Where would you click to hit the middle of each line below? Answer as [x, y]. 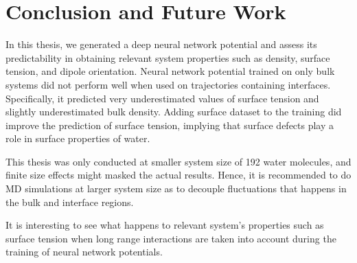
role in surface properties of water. [78, 138]
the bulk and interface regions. [70, 202]
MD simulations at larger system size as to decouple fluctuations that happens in [176, 188]
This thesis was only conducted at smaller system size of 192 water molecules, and [178, 161]
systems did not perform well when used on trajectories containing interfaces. [168, 84]
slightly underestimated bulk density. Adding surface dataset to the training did [174, 112]
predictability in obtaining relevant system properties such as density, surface [168, 57]
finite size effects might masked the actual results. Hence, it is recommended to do [178, 175]
